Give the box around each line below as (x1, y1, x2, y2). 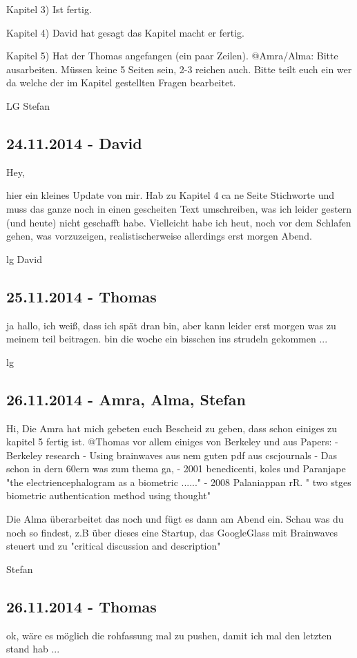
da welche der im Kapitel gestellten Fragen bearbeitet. (6, 75, 236, 90)
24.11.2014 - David (6, 132, 142, 153)
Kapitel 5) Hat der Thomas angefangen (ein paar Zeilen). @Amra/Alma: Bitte (6, 48, 338, 63)
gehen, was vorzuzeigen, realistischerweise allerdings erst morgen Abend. (6, 229, 312, 243)
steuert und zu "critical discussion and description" (6, 539, 221, 553)
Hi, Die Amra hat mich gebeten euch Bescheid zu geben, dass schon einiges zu (6, 420, 338, 435)
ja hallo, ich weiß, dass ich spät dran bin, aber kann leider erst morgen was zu (6, 318, 336, 332)
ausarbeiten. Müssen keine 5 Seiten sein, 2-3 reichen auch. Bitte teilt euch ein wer (6, 61, 352, 76)
